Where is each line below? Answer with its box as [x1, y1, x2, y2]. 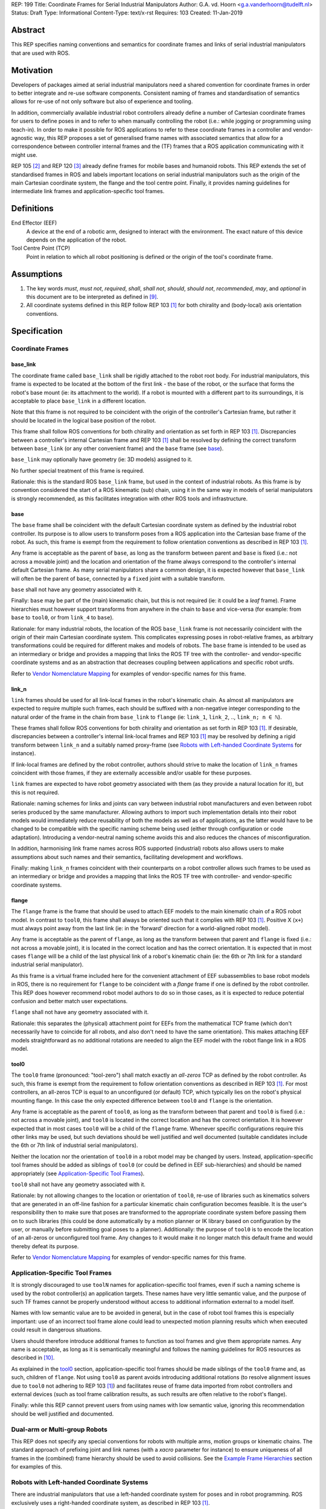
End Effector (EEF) [11, 219, 57, 226]
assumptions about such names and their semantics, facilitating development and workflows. [11, 853, 243, 860]
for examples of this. [11, 1463, 63, 1470]
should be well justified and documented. [11, 1410, 114, 1417]
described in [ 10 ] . [11, 1354, 55, 1361]
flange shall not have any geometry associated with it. [11, 1009, 149, 1016]
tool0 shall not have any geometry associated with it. [11, 1181, 146, 1188]
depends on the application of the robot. [26, 236, 127, 243]
